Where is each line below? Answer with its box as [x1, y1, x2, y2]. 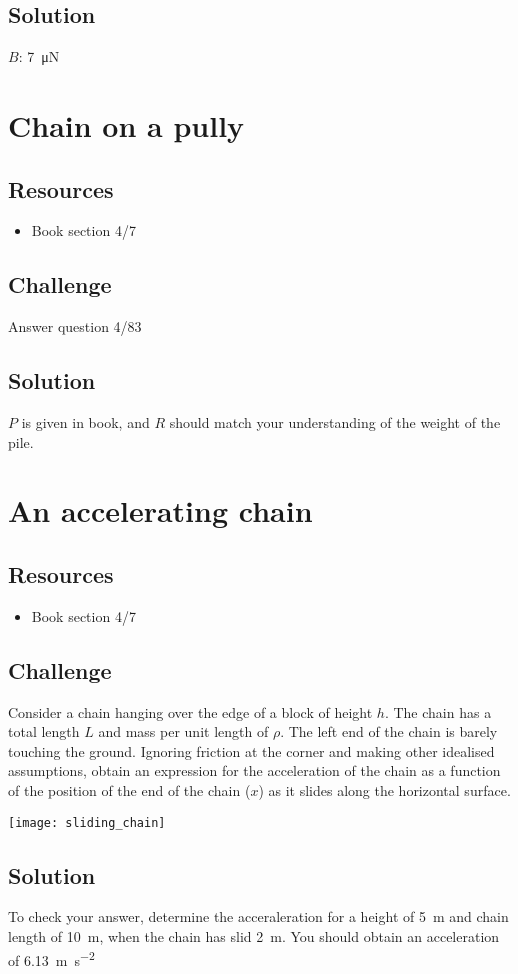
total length [8, 721, 80, 742]
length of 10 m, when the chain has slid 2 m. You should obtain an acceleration [8, 925, 500, 946]
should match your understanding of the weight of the [169, 411, 501, 432]
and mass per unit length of [98, 721, 269, 742]
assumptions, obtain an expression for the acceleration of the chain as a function [8, 760, 501, 781]
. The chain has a [384, 701, 492, 722]
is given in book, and [21, 411, 150, 432]
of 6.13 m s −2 [8, 946, 95, 970]
